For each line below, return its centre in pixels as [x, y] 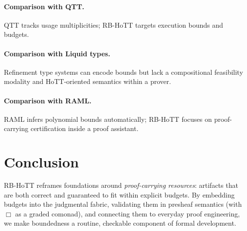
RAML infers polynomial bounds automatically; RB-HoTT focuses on [108, 119]
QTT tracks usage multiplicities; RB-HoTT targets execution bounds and [114, 25]
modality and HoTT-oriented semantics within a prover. [88, 81]
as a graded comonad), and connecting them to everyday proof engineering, [128, 213]
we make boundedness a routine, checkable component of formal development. [120, 223]
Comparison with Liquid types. [57, 53]
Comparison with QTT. [44, 6]
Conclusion [42, 162]
